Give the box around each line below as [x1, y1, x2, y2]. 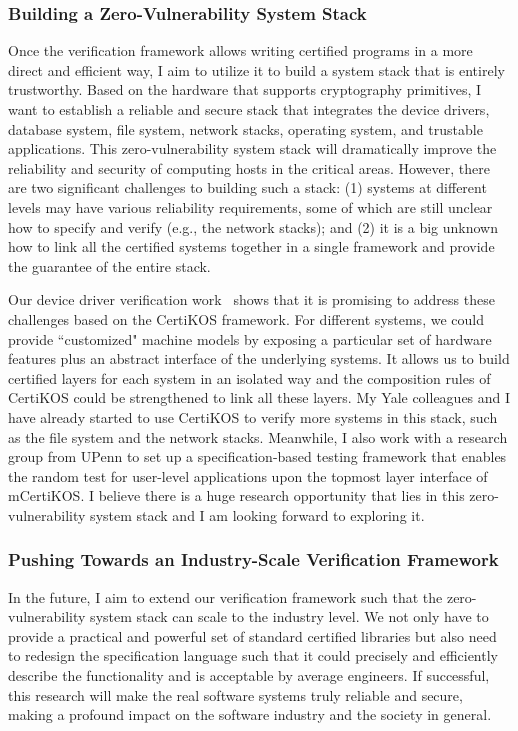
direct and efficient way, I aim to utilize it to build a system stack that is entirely [8, 59, 505, 80]
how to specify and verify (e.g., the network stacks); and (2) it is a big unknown [8, 216, 498, 237]
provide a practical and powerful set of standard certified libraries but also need [8, 625, 497, 646]
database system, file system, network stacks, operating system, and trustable [8, 118, 483, 139]
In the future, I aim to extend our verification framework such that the [8, 586, 443, 607]
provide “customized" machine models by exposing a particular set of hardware [8, 328, 492, 349]
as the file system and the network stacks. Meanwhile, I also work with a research [8, 426, 508, 447]
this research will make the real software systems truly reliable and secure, [8, 684, 463, 705]
